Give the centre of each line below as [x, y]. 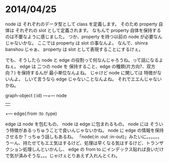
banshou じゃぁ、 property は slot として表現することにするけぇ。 [74, 49]
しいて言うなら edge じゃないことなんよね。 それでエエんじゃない [93, 79]
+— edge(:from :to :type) [31, 113]
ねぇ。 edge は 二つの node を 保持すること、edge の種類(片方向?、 [76, 66]
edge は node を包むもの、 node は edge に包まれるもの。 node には [77, 124]
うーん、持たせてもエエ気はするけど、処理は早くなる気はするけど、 [76, 143]
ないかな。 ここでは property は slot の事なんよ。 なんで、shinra [81, 43]
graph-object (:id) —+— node [36, 95]
